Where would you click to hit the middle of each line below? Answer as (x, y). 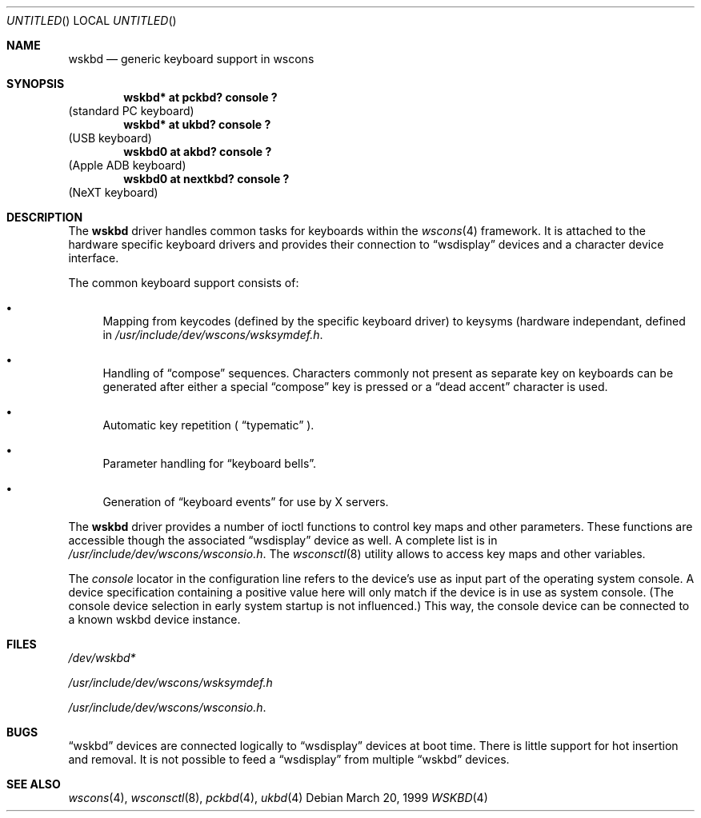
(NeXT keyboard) (113, 192)
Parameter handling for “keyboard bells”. (210, 463)
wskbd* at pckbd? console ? (200, 97)
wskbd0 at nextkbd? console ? (206, 179)
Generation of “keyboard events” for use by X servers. (246, 502)
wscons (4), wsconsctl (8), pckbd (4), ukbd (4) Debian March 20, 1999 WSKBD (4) (278, 798)
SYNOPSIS (36, 84)
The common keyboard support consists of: (184, 283)
